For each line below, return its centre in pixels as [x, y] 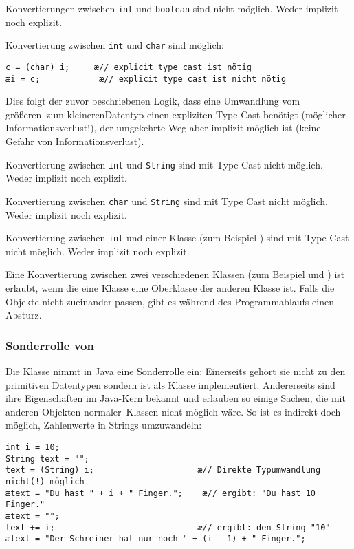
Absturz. [24, 315]
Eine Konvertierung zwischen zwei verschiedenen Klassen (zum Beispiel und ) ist [175, 274]
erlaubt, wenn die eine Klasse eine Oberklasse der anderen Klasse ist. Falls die [170, 287]
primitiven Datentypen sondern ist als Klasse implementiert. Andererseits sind [170, 384]
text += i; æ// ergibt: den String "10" [168, 527]
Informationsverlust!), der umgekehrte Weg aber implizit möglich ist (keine [163, 128]
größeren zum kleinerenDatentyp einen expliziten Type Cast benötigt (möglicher [176, 114]
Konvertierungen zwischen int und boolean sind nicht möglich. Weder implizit [172, 8]
